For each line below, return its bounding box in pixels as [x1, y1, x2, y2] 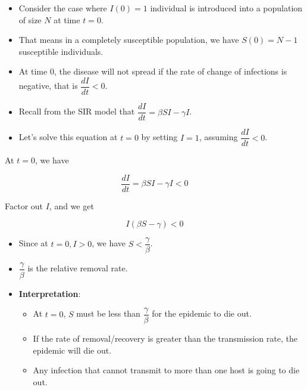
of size [18, 13, 42, 26]
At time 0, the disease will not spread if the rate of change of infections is [18, 65, 287, 78]
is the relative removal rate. [27, 262, 128, 274]
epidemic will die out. [33, 343, 112, 356]
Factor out [5, 199, 43, 212]
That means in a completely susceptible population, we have [18, 33, 239, 46]
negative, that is [18, 79, 78, 92]
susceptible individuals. [18, 45, 104, 57]
